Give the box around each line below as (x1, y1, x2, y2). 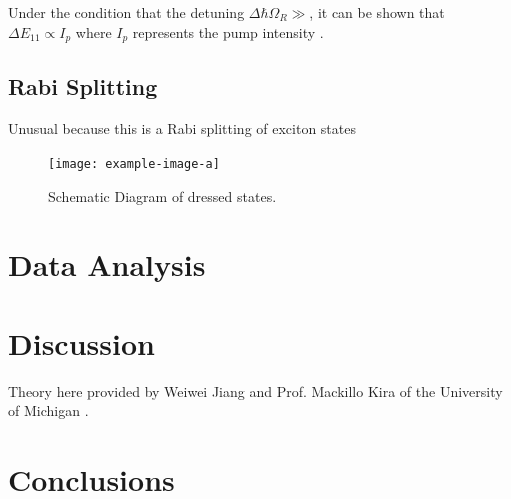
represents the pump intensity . (132, 21, 324, 42)
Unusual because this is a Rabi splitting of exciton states (8, 118, 356, 139)
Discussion (8, 322, 155, 363)
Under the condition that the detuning (8, 2, 245, 22)
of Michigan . (8, 400, 89, 421)
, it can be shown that (309, 2, 445, 22)
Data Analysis (8, 244, 206, 285)
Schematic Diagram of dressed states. (48, 185, 277, 206)
